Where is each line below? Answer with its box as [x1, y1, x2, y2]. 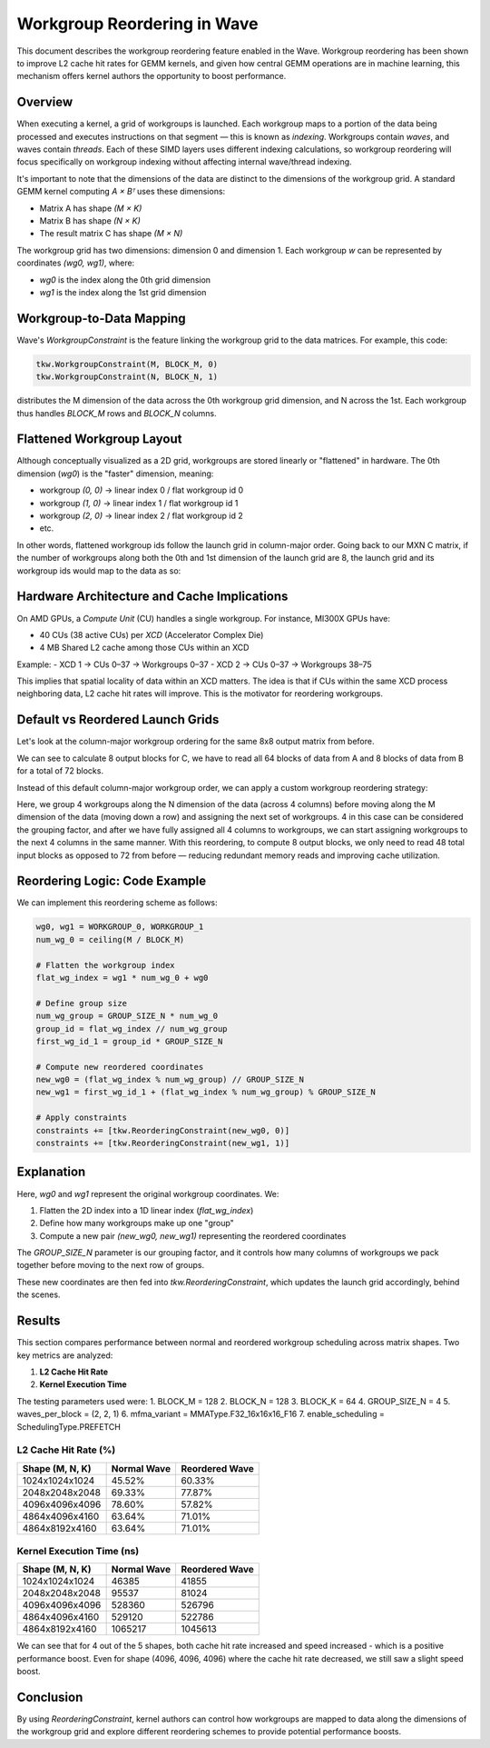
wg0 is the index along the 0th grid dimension [39, 274, 211, 285]
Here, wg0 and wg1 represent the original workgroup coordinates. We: [16, 1188, 279, 1199]
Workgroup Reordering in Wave [16, 14, 259, 34]
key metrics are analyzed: [16, 1350, 113, 1361]
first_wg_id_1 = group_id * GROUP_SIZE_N [35, 1036, 223, 1046]
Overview [16, 95, 73, 110]
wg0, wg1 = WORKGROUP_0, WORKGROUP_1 [35, 922, 204, 932]
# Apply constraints [35, 1113, 127, 1123]
